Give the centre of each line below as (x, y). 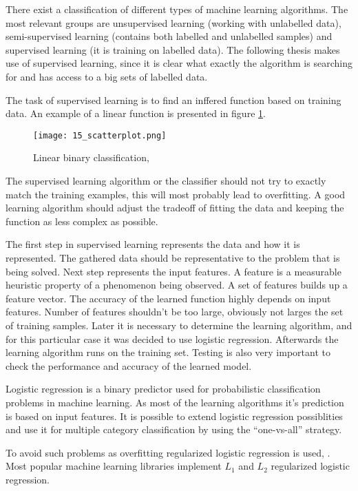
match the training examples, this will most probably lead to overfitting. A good (176, 194)
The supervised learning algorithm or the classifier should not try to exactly (166, 180)
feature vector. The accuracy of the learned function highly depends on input (168, 298)
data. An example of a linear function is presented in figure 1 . (136, 113)
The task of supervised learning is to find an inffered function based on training (173, 100)
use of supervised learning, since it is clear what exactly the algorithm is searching (179, 63)
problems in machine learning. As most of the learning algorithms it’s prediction (175, 402)
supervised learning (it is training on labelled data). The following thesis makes (173, 49)
